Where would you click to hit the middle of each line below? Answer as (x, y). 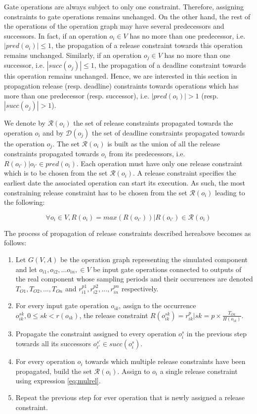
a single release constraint (199, 371)
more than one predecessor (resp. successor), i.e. (77, 95)
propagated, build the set (54, 371)
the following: (24, 202)
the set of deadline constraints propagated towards (168, 132)
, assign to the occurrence (157, 305)
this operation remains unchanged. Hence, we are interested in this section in (121, 76)
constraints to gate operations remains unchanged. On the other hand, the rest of (127, 16)
